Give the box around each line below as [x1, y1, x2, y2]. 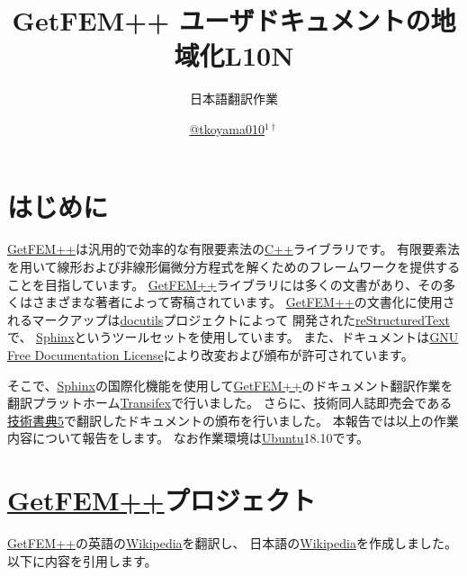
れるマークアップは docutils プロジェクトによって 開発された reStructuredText [7, 310, 451, 328]
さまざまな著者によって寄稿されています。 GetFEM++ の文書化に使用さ [31, 292, 455, 311]
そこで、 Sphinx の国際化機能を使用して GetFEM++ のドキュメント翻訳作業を [7, 375, 454, 394]
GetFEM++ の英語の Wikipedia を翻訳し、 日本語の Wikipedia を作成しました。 [7, 534, 457, 553]
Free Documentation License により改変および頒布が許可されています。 [7, 346, 414, 364]
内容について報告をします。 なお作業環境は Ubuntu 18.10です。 [7, 428, 370, 447]
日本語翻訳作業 [190, 89, 278, 108]
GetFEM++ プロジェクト [7, 481, 316, 518]
